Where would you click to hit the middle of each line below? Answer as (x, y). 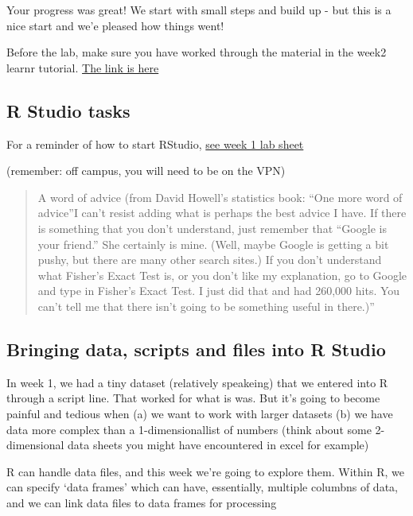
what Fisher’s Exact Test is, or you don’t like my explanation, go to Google (222, 275)
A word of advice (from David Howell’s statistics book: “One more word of (220, 197)
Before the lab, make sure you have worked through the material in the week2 (197, 52)
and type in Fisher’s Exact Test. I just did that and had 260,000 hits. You (219, 291)
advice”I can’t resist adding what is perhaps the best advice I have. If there (222, 213)
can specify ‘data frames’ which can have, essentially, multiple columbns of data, (202, 487)
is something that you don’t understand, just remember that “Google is (212, 228)
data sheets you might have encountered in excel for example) (218, 445)
